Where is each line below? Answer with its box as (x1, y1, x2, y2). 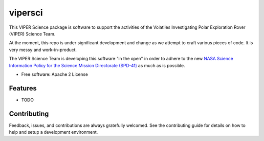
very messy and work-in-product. (9, 47, 77, 53)
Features (9, 84, 37, 92)
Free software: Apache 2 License (21, 71, 88, 77)
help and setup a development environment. (9, 129, 98, 135)
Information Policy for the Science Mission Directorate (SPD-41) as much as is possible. (9, 62, 185, 68)
